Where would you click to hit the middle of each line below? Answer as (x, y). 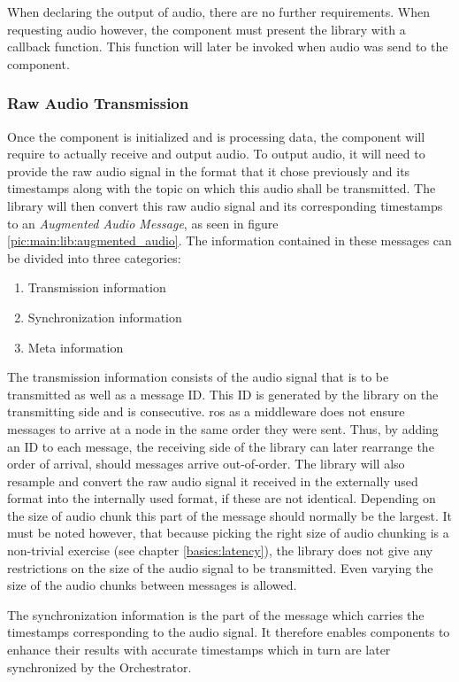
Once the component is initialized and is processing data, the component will (216, 136)
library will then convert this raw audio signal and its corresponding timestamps (225, 205)
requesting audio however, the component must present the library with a (207, 29)
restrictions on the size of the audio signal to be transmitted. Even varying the (220, 567)
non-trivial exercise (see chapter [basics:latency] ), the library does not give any (220, 550)
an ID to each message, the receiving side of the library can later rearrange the (221, 446)
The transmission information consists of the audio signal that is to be (198, 377)
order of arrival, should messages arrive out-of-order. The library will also (206, 464)
